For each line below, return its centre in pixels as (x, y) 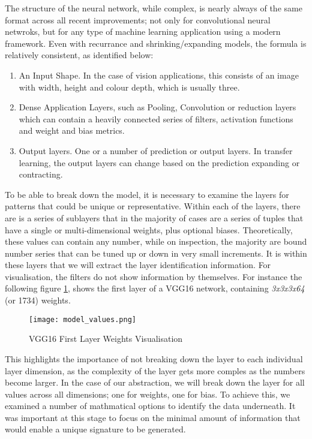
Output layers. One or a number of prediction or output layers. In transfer (156, 150)
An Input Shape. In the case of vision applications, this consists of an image (159, 75)
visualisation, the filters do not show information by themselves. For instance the (154, 276)
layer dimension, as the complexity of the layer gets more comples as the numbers (155, 370)
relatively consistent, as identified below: (79, 55)
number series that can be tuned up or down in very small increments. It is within (156, 253)
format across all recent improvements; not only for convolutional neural (138, 19)
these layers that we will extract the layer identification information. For (138, 265)
